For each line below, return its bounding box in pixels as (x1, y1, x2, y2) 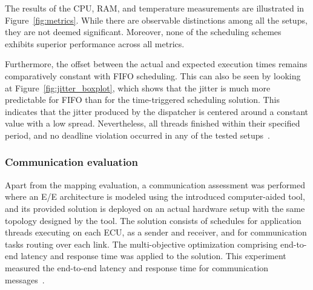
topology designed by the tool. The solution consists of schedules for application (5, 214, 301, 226)
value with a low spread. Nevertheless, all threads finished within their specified (5, 117, 300, 130)
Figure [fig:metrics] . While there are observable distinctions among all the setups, (5, 13, 308, 26)
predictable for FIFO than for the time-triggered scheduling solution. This (5, 93, 280, 106)
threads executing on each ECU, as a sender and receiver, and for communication (5, 226, 307, 239)
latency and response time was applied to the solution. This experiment (21, 249, 286, 262)
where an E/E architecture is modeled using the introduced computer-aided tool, (5, 190, 305, 203)
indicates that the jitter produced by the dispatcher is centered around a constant (5, 105, 309, 117)
